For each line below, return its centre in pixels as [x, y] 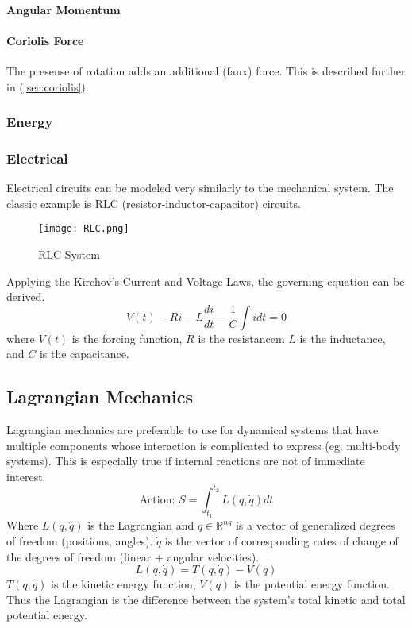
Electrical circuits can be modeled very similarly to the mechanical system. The [200, 188]
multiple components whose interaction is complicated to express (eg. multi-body [204, 445]
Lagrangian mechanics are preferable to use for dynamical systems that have [193, 430]
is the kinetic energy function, [123, 584]
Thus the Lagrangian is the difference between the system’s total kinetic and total [206, 599]
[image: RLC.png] [84, 229]
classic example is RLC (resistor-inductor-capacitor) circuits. [154, 203]
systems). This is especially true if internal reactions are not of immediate [186, 461]
